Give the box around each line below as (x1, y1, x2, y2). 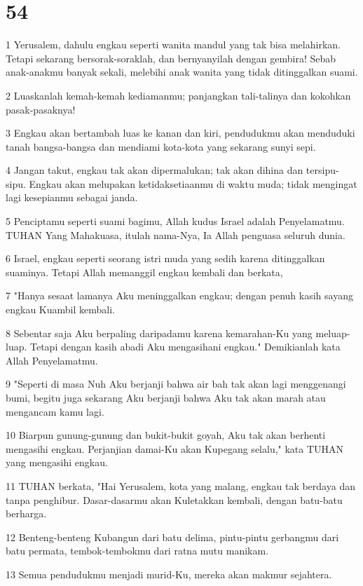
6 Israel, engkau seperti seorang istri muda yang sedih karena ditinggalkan (6, 251, 325, 266)
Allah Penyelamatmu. (6, 353, 98, 367)
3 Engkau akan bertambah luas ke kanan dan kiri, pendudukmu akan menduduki (6, 125, 355, 140)
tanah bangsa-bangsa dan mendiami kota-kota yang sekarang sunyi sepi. (6, 139, 316, 154)
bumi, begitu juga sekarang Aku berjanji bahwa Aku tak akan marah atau (6, 390, 326, 404)
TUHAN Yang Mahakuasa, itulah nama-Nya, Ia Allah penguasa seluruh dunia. (6, 227, 345, 242)
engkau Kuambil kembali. (6, 302, 115, 317)
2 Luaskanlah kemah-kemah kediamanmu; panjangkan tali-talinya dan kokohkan (6, 88, 351, 102)
